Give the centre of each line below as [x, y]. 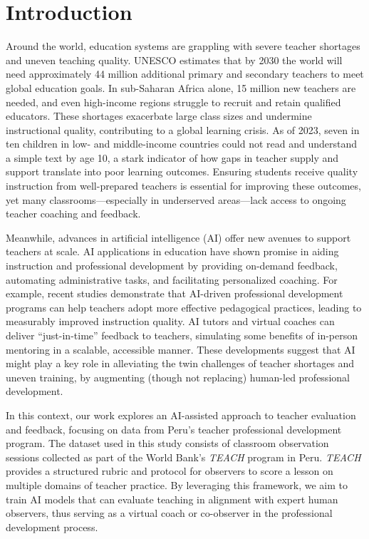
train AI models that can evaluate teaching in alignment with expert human [172, 499]
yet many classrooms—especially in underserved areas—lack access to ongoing [176, 199]
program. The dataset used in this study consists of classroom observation [167, 443]
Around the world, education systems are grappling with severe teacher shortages [183, 46]
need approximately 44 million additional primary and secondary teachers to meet [185, 74]
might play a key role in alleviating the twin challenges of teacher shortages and [180, 363]
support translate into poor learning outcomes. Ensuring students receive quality [182, 171]
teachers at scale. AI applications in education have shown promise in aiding [172, 251]
